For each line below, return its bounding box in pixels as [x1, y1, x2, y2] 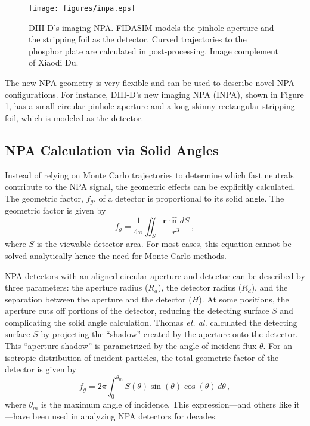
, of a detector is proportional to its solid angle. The [93, 192, 284, 204]
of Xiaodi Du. [29, 56, 79, 69]
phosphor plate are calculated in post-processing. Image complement [29, 44, 278, 57]
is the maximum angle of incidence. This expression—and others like [41, 398, 292, 410]
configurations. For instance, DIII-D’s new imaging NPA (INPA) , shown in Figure [5, 88, 304, 100]
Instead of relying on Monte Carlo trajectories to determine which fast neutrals [5, 168, 294, 181]
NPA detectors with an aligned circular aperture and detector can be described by [5, 269, 305, 282]
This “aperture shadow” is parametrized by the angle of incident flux [5, 339, 257, 352]
